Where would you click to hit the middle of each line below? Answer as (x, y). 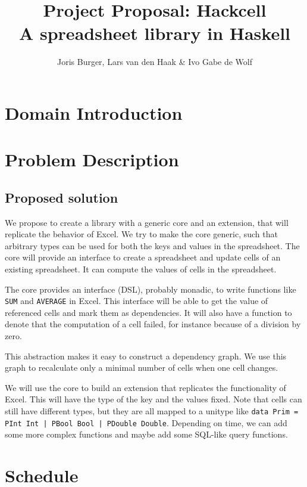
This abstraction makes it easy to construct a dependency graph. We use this (146, 356)
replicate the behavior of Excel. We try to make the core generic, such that (141, 234)
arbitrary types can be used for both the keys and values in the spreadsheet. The (152, 245)
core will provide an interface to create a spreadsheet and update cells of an (143, 257)
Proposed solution (62, 197)
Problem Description (92, 159)
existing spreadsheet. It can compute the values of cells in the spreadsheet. (141, 269)
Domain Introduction (94, 112)
